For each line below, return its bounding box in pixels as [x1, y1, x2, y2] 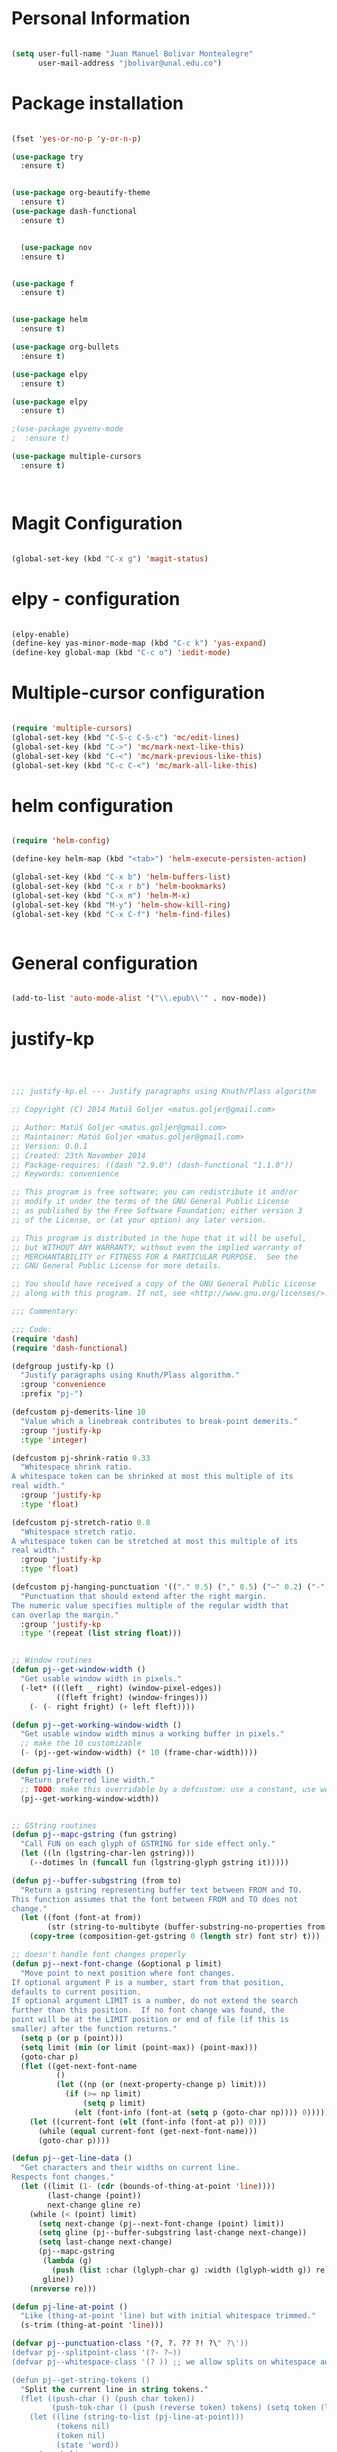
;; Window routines [11, 1655, 93, 1666]
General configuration [11, 952, 199, 974]
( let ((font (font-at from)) [20, 1913, 142, 1923]
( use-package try [11, 152, 84, 162]
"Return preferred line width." [20, 1775, 156, 1785]
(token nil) [55, 2431, 106, 2441]
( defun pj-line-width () [11, 1766, 115, 1776]
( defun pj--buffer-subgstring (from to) [11, 1875, 183, 1886]
